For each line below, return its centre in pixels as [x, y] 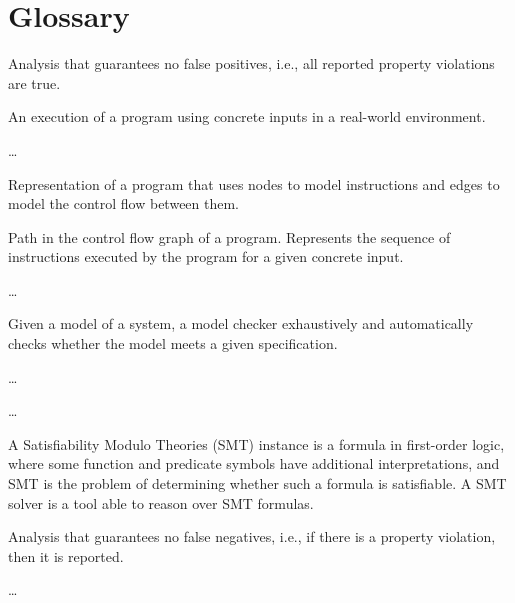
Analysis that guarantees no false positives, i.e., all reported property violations [251, 63]
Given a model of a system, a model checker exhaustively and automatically [241, 323]
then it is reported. [66, 555]
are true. [34, 82]
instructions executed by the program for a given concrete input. [206, 256]
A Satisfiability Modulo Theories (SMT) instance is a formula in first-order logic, [256, 443]
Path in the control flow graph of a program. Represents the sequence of [229, 236]
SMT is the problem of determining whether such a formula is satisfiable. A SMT [257, 483]
